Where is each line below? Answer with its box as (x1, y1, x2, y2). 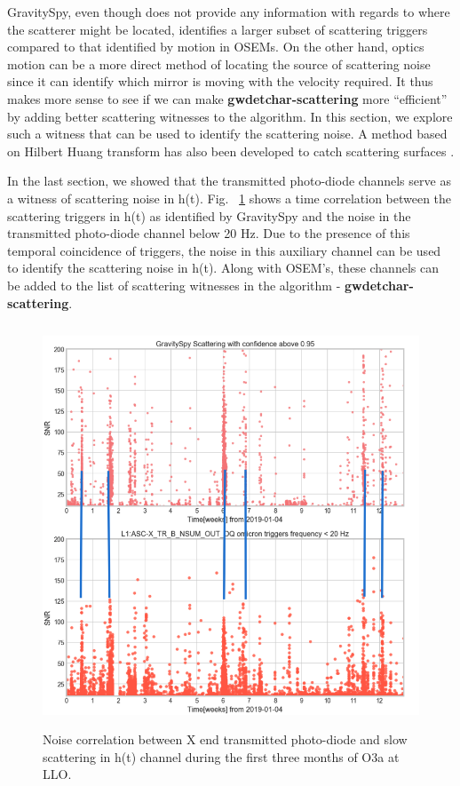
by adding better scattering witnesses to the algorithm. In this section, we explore (7, 107, 453, 125)
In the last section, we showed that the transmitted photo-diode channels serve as (7, 171, 451, 190)
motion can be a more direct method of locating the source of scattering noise (7, 54, 431, 73)
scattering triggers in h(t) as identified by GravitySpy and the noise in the (7, 206, 411, 225)
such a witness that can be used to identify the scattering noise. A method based (7, 124, 448, 143)
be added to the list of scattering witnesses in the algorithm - (7, 275, 341, 294)
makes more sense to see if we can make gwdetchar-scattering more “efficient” (7, 89, 448, 107)
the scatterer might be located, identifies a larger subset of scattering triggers (7, 20, 428, 38)
